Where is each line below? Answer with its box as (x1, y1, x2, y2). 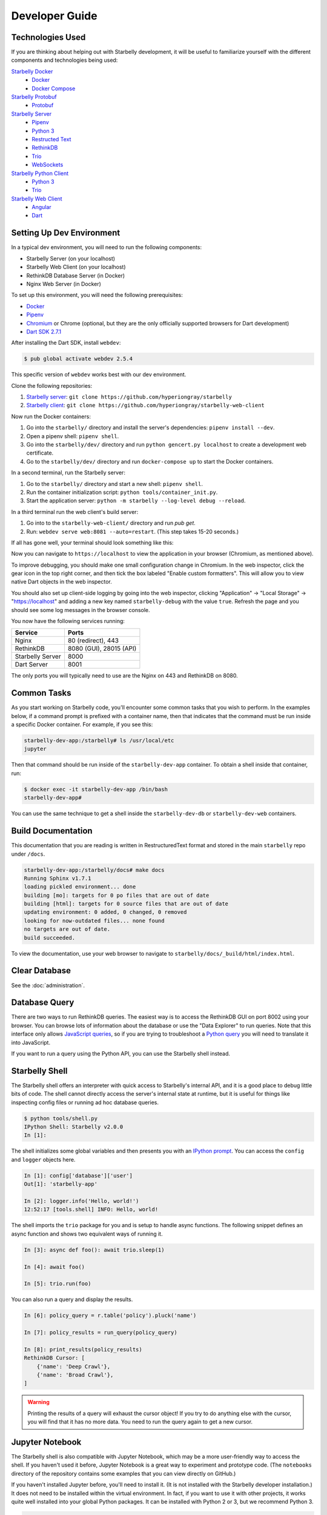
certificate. (26, 449, 54, 457)
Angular (31, 204, 51, 211)
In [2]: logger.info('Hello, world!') (24, 1197, 139, 1204)
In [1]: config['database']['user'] (24, 1172, 133, 1179)
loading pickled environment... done (24, 884, 136, 890)
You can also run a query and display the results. (11, 1296, 133, 1303)
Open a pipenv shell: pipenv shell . (26, 432, 119, 439)
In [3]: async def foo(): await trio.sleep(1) (24, 1246, 165, 1253)
